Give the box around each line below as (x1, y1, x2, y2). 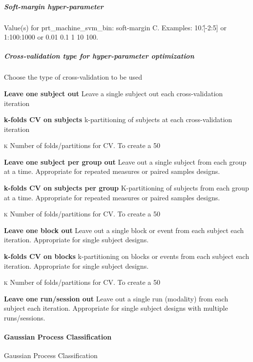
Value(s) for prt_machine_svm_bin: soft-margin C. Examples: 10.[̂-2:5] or (4, 22, 227, 32)
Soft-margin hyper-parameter (4, 1, 104, 11)
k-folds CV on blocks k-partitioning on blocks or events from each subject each (4, 251, 249, 261)
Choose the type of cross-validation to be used (4, 72, 143, 82)
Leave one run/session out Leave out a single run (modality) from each (4, 293, 228, 303)
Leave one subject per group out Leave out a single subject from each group (4, 156, 247, 167)
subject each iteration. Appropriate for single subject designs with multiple (4, 303, 228, 313)
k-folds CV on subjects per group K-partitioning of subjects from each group (4, 183, 249, 193)
